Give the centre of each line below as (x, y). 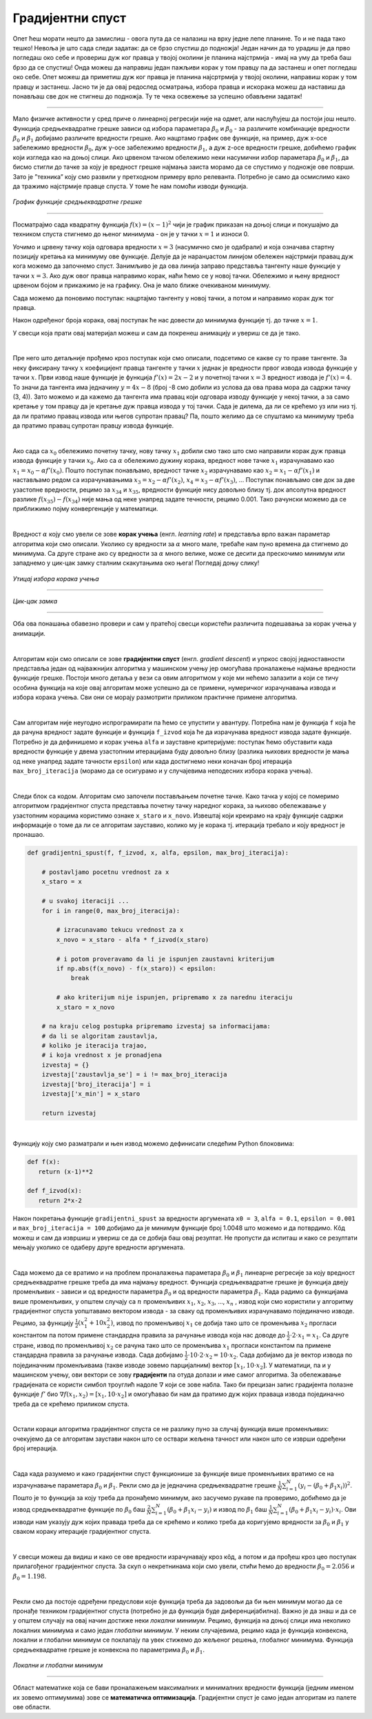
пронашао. (29, 835)
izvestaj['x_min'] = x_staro (91, 1094)
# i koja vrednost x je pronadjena (102, 1055)
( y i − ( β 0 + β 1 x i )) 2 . (325, 1486)
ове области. (32, 1707)
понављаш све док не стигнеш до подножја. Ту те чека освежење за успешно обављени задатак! (157, 96)
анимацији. (29, 633)
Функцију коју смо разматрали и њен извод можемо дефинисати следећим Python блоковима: (153, 1144)
